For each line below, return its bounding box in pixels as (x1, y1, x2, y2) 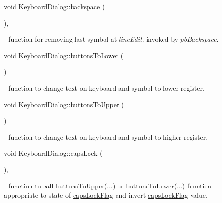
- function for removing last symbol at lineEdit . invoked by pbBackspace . (4, 34, 219, 44)
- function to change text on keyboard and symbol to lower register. (4, 82, 205, 93)
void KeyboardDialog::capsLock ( (4, 148, 103, 158)
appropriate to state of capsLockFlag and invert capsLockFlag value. (4, 190, 207, 200)
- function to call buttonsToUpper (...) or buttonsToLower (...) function (4, 180, 212, 190)
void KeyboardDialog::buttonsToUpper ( (4, 99, 124, 109)
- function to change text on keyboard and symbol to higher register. (4, 131, 208, 141)
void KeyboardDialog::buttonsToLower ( (4, 50, 124, 60)
